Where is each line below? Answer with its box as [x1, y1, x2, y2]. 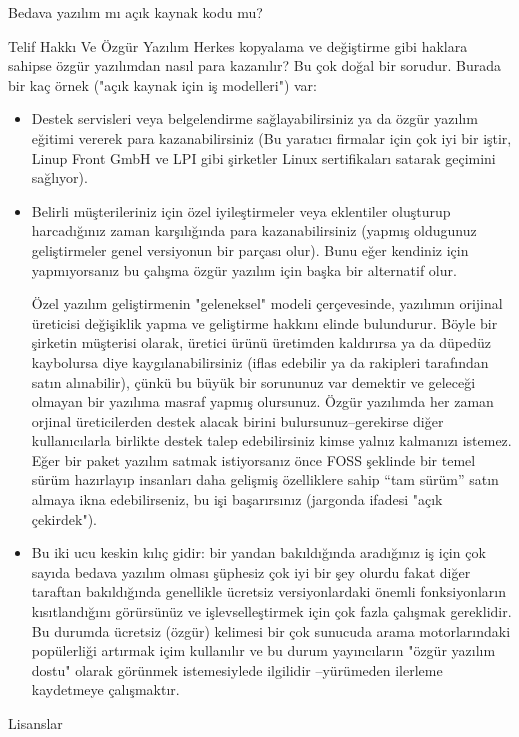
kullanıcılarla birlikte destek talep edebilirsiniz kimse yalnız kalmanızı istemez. [31, 430, 512, 451]
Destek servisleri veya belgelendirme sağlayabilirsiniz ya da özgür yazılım [31, 108, 478, 129]
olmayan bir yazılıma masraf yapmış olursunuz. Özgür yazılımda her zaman [31, 391, 494, 412]
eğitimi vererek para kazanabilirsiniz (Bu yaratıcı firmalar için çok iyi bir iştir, [31, 127, 512, 148]
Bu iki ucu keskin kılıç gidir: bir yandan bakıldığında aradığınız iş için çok [31, 542, 486, 563]
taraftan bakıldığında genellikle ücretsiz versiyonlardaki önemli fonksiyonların [31, 581, 506, 602]
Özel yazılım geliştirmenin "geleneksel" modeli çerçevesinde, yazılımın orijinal [31, 293, 503, 314]
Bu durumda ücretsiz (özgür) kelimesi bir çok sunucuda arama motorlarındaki [31, 620, 511, 641]
